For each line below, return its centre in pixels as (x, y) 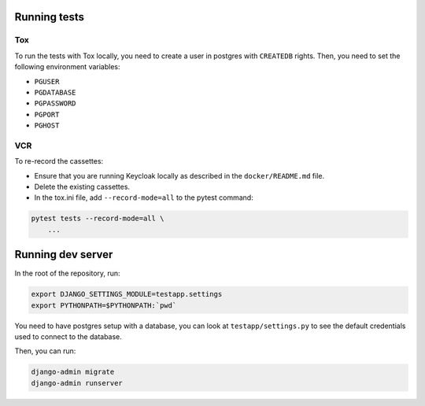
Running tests (50, 17)
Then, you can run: (45, 351)
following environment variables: (68, 67)
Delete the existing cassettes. (82, 187)
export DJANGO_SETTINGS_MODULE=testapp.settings (127, 294)
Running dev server (64, 255)
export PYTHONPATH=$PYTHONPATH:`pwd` (104, 305)
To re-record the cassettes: (59, 161)
